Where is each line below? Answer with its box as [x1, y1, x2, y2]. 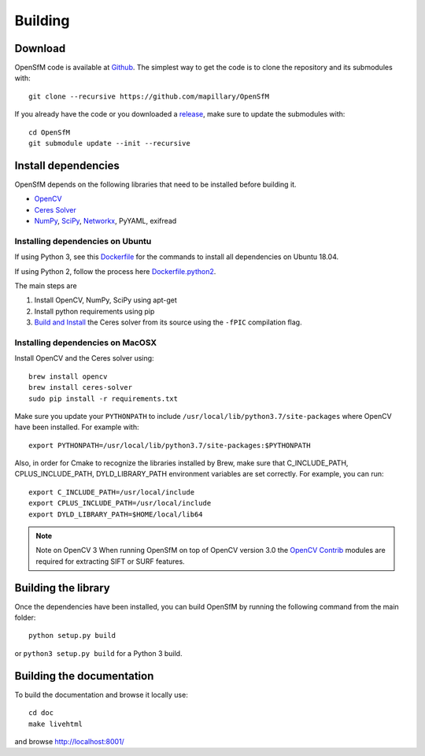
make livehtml [28, 719, 83, 728]
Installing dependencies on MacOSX [14, 337, 157, 348]
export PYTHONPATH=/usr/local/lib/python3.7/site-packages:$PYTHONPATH [28, 441, 311, 450]
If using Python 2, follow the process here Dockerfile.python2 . [14, 266, 216, 276]
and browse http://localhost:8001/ [14, 736, 125, 746]
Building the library [14, 581, 110, 595]
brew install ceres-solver [28, 383, 133, 392]
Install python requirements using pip [34, 306, 155, 316]
